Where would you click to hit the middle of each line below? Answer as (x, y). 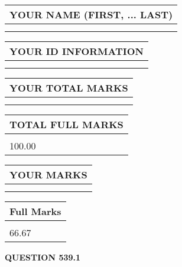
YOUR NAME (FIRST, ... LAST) (91, 14)
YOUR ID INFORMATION (77, 51)
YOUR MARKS (48, 175)
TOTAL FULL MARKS (66, 124)
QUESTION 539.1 (43, 257)
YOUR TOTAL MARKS (69, 88)
